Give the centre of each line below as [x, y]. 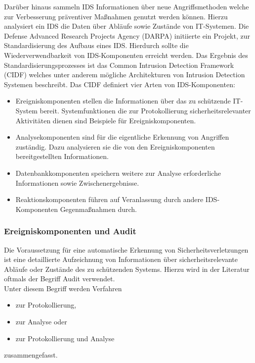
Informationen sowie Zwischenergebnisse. [77, 182]
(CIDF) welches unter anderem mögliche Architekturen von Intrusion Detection [125, 75]
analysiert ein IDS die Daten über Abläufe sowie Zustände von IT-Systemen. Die [127, 26]
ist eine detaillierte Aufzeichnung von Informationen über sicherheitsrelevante [121, 259]
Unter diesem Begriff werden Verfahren [63, 288]
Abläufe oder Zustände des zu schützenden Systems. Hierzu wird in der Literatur [127, 269]
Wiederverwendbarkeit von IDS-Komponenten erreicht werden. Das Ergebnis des [126, 55]
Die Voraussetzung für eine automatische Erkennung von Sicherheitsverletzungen [126, 249]
